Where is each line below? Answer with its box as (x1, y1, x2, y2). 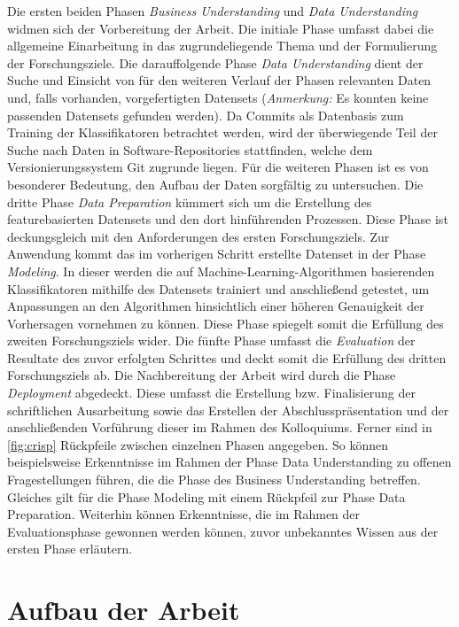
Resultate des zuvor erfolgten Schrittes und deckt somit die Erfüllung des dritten (7, 348, 447, 367)
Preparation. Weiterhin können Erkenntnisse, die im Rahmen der (7, 505, 361, 523)
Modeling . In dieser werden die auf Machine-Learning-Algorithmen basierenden (7, 261, 435, 280)
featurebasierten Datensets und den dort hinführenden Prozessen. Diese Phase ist (7, 210, 448, 228)
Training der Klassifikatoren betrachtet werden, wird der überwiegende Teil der (7, 123, 438, 142)
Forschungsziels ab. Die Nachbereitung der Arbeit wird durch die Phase (7, 366, 396, 384)
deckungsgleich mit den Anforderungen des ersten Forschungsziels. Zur (7, 227, 390, 245)
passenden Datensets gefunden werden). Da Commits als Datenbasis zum (7, 105, 404, 124)
